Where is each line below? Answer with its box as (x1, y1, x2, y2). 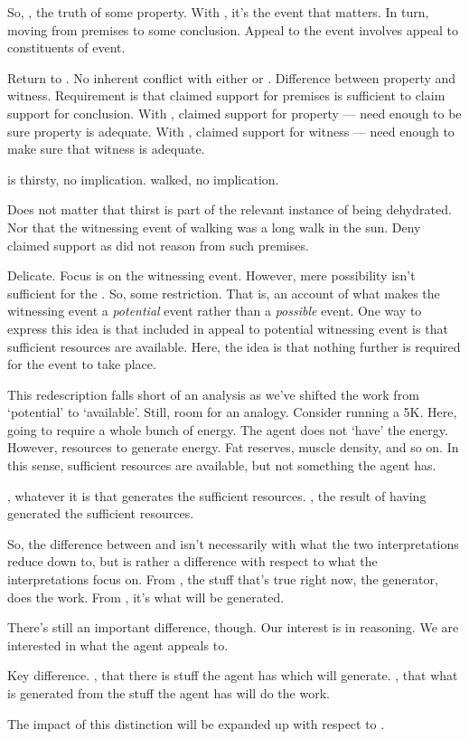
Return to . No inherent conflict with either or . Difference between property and (7, 68, 456, 87)
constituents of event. (7, 38, 126, 57)
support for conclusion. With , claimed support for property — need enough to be (7, 103, 462, 122)
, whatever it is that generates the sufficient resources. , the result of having (7, 486, 427, 505)
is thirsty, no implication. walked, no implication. (7, 169, 279, 188)
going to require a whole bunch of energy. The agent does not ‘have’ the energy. (7, 420, 448, 439)
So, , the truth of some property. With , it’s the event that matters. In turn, (7, 3, 429, 21)
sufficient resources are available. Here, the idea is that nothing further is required (7, 336, 461, 355)
